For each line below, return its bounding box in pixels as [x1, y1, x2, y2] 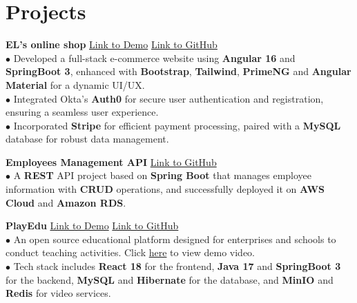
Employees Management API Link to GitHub [6, 154, 217, 169]
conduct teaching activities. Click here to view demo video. [6, 245, 255, 260]
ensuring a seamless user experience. [6, 105, 159, 119]
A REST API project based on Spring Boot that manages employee [13, 168, 312, 182]
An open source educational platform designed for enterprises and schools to [13, 231, 336, 246]
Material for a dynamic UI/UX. [6, 77, 145, 92]
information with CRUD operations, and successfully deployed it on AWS [6, 182, 325, 196]
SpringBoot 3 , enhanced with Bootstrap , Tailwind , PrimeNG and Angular [6, 64, 351, 79]
